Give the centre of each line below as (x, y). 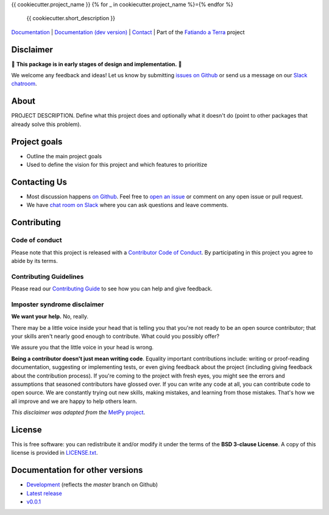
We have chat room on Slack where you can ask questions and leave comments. (127, 205)
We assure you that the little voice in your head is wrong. (83, 348)
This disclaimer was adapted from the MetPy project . (78, 412)
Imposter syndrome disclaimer (58, 304)
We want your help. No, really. (50, 317)
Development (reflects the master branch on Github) (92, 485)
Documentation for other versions (77, 470)
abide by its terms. (34, 261)
